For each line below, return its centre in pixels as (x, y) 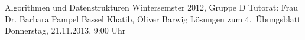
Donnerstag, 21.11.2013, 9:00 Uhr (65, 30)
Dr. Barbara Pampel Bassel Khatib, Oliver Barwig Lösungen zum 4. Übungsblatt (153, 19)
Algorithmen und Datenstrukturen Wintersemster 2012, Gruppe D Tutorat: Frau (151, 7)
